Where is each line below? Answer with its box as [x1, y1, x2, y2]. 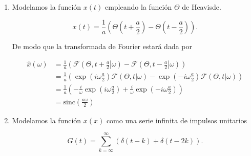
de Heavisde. [182, 2, 221, 12]
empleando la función [104, 2, 172, 12]
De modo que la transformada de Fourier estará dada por [12, 41, 192, 52]
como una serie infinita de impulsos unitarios [106, 115, 247, 125]
